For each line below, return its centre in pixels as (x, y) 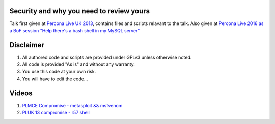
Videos (21, 93)
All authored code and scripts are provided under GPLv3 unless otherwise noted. (107, 57)
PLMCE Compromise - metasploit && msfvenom (72, 105)
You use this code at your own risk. (59, 71)
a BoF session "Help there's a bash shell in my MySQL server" (75, 30)
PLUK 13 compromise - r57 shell (56, 113)
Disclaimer (27, 45)
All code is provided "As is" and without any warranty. (78, 64)
